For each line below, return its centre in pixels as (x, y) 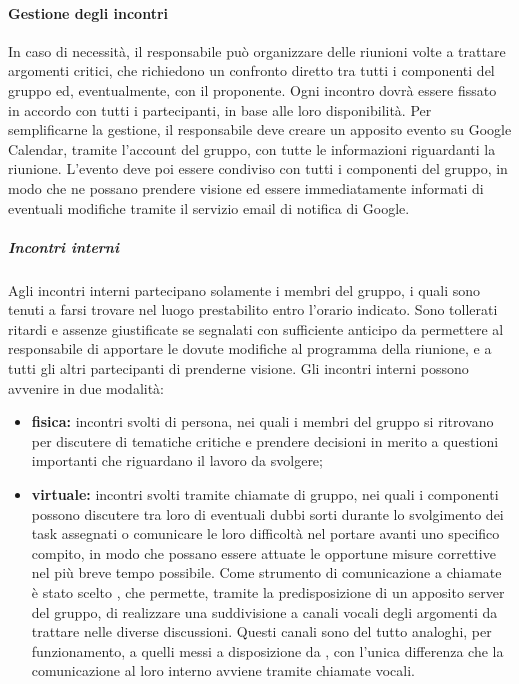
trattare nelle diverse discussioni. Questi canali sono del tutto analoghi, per (261, 631)
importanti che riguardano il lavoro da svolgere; (177, 460)
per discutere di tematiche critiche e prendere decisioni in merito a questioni (265, 440)
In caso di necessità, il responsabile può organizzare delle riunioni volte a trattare (257, 50)
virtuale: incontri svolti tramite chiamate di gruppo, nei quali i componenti (265, 494)
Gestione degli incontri (88, 12)
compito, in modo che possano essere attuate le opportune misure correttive (263, 552)
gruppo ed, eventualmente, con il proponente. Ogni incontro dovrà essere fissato (252, 89)
